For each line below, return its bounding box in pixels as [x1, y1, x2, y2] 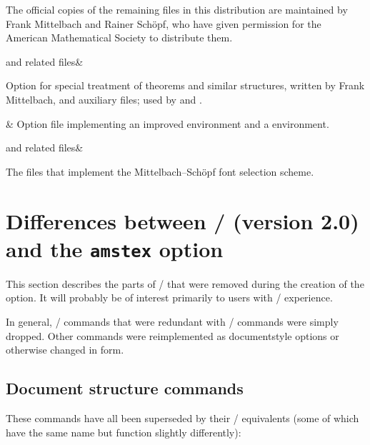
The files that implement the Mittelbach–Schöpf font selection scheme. [6, 164, 314, 179]
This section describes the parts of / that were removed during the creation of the [6, 276, 364, 291]
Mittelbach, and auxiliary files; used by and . [6, 91, 202, 106]
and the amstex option [6, 234, 224, 263]
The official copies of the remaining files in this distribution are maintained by [6, 2, 348, 16]
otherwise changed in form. [6, 342, 124, 357]
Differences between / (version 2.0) [6, 206, 359, 235]
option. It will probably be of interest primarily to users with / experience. [6, 290, 333, 305]
